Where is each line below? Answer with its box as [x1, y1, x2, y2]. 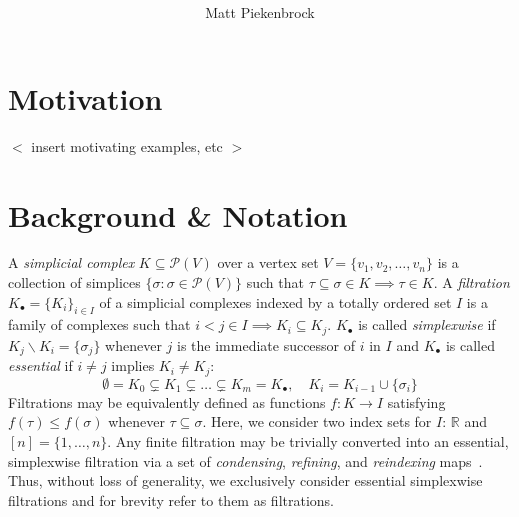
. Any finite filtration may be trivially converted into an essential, [107, 430, 509, 451]
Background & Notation [8, 194, 348, 235]
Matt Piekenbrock [205, 2, 315, 23]
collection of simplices [8, 272, 141, 293]
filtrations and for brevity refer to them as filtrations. [8, 489, 335, 510]
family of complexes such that [8, 314, 191, 335]
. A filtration [433, 272, 510, 293]
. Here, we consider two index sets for [202, 411, 432, 432]
